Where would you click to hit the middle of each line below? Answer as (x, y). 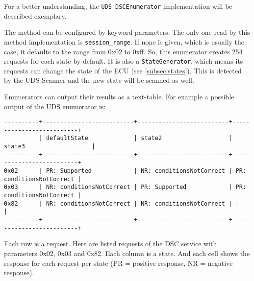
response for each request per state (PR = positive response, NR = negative (118, 263)
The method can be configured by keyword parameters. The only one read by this (127, 32)
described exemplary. (35, 15)
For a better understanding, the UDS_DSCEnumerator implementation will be (118, 6)
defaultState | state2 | (139, 138)
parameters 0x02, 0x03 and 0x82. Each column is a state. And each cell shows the (127, 253)
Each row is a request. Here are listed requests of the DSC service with (111, 244)
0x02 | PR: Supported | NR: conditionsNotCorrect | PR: (125, 171)
